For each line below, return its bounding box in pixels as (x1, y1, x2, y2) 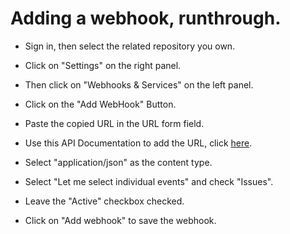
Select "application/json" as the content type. (24, 156, 213, 168)
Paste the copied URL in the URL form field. (24, 117, 205, 129)
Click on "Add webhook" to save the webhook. (24, 214, 217, 226)
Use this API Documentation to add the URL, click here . (24, 137, 253, 149)
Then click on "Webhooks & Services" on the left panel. (24, 78, 254, 91)
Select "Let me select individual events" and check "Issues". (24, 175, 274, 187)
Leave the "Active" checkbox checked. (24, 195, 185, 207)
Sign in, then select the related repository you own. (24, 40, 236, 52)
